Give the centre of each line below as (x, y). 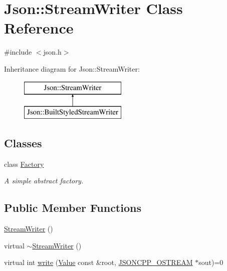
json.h (52, 52)
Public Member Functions (73, 208)
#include (18, 52)
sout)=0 (211, 262)
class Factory (24, 164)
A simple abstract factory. (44, 181)
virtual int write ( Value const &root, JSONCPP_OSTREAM (98, 262)
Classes (23, 143)
